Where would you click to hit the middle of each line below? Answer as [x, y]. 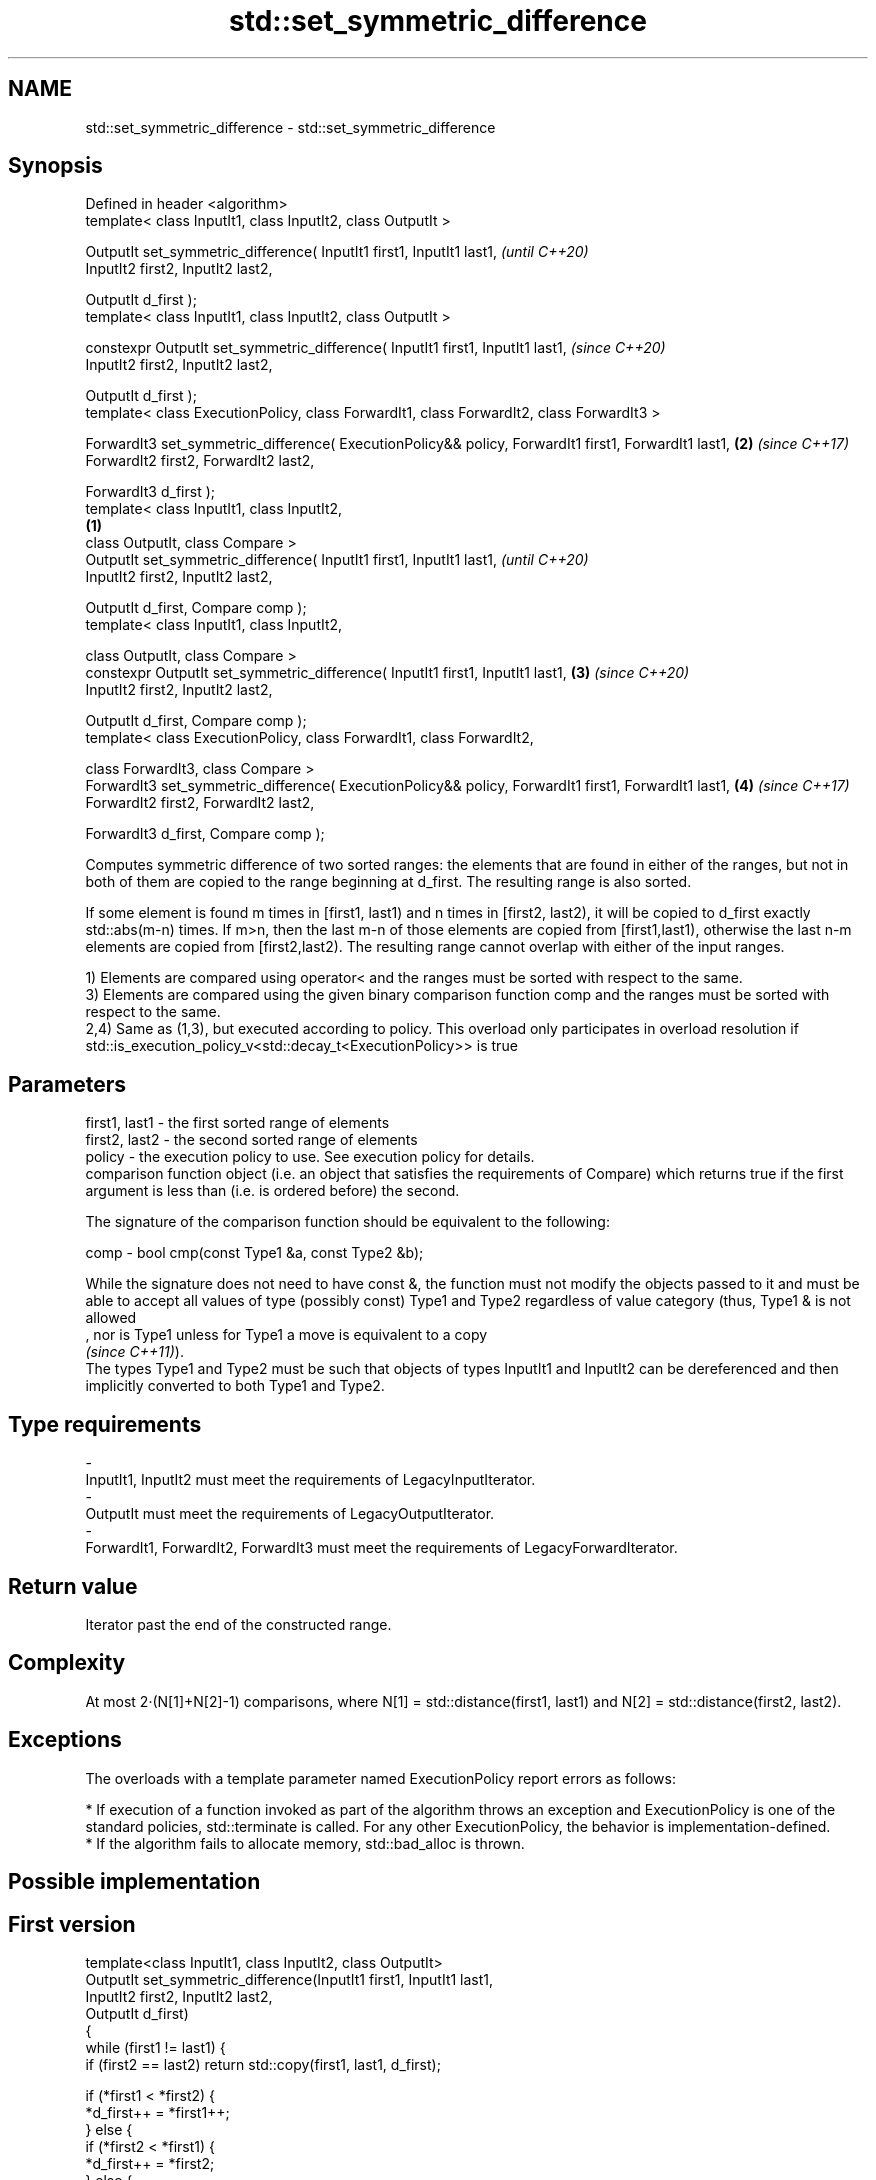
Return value [73, 1586]
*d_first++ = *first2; [150, 2163]
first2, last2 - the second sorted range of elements [251, 1140]
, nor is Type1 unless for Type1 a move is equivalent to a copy [286, 1335]
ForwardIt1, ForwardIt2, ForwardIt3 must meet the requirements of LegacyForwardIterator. [381, 1548]
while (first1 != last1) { [155, 2047]
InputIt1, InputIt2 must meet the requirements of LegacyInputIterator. [310, 1480]
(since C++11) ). [134, 1352]
